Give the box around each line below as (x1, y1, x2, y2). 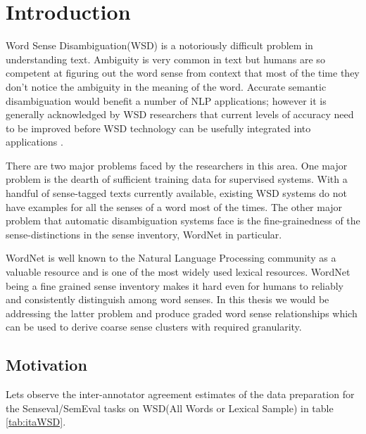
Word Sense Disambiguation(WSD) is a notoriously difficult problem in (6, 38, 313, 53)
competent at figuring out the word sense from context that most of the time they (6, 65, 360, 80)
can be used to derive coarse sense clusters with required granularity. (6, 319, 302, 334)
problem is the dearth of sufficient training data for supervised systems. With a (6, 172, 348, 186)
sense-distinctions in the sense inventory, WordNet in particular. (6, 226, 282, 241)
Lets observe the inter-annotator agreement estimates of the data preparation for (6, 387, 355, 402)
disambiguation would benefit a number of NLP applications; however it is (6, 93, 327, 108)
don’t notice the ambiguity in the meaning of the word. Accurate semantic (6, 79, 327, 94)
